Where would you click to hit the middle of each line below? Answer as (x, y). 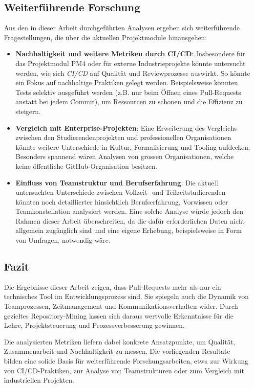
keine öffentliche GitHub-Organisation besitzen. (86, 166)
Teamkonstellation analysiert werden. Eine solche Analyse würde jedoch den (129, 211)
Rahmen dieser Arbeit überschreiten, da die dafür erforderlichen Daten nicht (130, 220)
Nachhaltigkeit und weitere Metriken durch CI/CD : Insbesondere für (130, 54)
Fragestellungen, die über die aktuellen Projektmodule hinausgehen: (106, 37)
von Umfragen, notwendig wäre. (63, 240)
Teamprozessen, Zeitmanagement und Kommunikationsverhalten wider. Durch (121, 306)
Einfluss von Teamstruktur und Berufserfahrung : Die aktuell (117, 182)
